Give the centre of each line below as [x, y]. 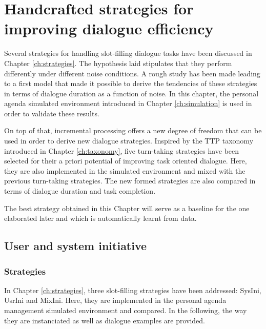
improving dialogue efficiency [109, 28]
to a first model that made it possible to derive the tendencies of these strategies [131, 83]
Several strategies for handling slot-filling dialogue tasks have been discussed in [128, 53]
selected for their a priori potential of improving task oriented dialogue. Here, [126, 161]
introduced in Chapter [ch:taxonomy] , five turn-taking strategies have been [122, 150]
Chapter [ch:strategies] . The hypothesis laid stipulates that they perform [118, 63]
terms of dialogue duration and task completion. [80, 191]
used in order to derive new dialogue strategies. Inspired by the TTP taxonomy [129, 141]
